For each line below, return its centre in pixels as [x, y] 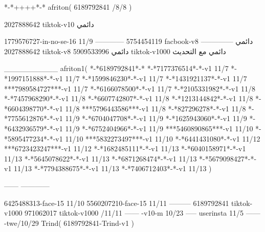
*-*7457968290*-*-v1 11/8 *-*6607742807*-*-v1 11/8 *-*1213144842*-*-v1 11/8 [129, 98]
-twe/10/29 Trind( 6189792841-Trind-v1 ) [69, 223]
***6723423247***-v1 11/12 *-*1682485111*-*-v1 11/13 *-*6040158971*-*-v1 [125, 148]
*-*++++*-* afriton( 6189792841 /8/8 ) [68, 7]
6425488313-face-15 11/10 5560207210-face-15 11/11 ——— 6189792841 [117, 203]
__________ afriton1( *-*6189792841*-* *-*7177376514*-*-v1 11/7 [116, 68]
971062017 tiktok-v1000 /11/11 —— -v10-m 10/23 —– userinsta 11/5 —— [142, 213]
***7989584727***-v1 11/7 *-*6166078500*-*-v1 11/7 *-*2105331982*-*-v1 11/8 [130, 88]
